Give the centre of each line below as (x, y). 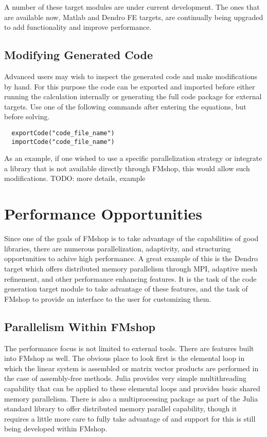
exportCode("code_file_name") (63, 133)
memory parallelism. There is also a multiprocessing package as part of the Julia (131, 398)
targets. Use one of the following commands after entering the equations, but (125, 106)
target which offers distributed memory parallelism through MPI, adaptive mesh (131, 268)
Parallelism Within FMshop (80, 326)
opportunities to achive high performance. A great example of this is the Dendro (131, 258)
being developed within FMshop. (56, 429)
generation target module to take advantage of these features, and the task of (126, 289)
